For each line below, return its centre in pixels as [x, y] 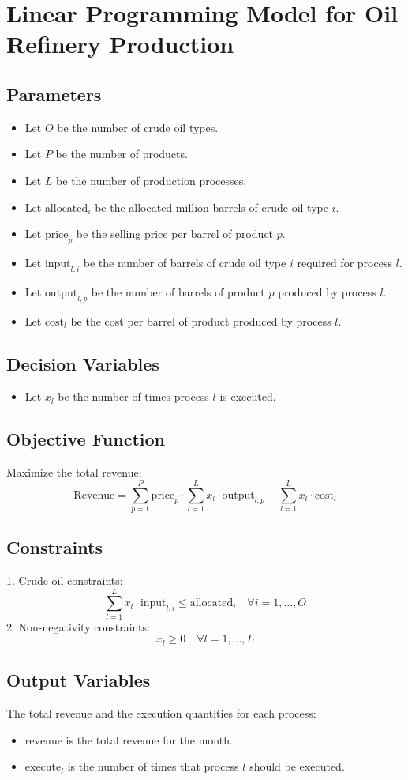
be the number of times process [133, 396]
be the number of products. [122, 154]
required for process [344, 262]
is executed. [248, 396]
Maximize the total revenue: [74, 472]
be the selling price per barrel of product [175, 234]
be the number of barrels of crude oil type [185, 262]
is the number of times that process [153, 766]
